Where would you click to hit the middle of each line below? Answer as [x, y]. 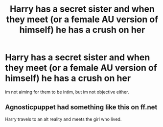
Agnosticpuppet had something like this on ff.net [81, 107]
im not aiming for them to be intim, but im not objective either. [67, 92]
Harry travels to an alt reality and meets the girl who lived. [63, 119]
